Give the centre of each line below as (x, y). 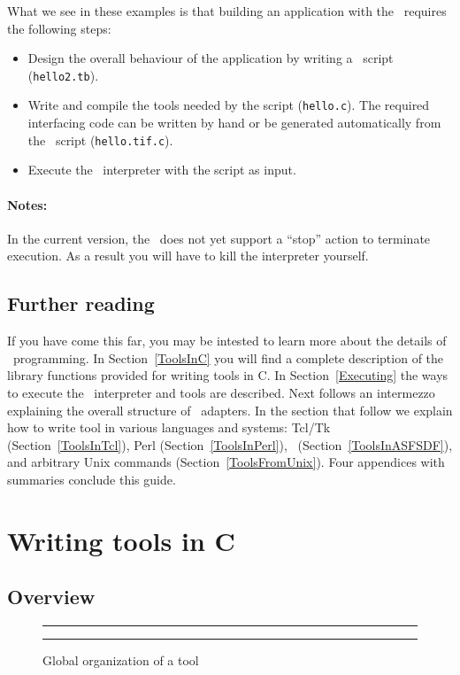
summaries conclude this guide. (92, 479)
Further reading (81, 303)
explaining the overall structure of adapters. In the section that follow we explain (230, 410)
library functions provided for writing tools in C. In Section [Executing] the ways (228, 375)
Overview (51, 597)
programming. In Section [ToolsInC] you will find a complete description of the (228, 357)
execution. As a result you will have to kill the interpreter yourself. (188, 256)
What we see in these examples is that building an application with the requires (227, 11)
